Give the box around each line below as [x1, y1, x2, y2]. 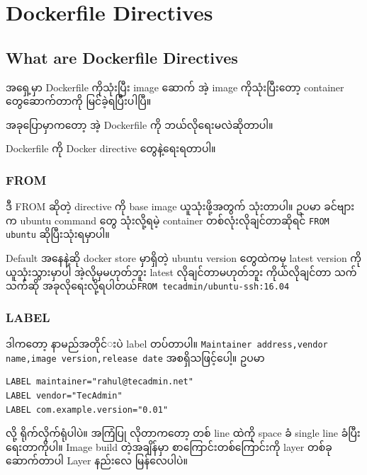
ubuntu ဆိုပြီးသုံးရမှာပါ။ [6, 227, 110, 241]
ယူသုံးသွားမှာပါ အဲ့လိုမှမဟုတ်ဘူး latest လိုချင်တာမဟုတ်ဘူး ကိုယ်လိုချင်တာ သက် [6, 264, 357, 279]
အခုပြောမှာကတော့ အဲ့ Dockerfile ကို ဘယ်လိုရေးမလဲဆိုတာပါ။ [6, 117, 273, 132]
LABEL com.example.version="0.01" [6, 404, 169, 415]
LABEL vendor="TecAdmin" [6, 391, 123, 401]
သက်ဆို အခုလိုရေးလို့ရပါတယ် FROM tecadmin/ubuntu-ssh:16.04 [6, 278, 290, 293]
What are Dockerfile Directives [6, 46, 238, 68]
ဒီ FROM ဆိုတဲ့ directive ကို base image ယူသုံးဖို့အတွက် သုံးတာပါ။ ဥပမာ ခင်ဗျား [6, 199, 355, 214]
